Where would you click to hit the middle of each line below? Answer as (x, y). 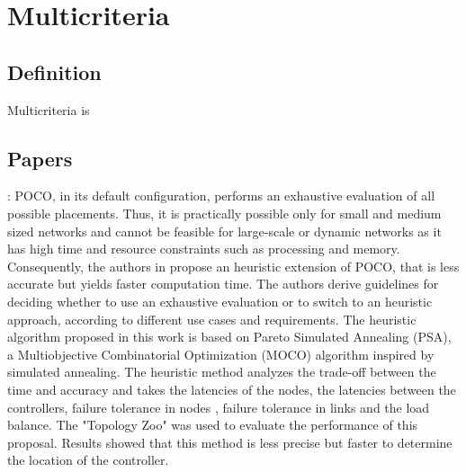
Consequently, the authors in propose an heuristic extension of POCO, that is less (233, 266)
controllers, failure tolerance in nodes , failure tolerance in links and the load (219, 407)
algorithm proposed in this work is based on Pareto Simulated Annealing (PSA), (229, 337)
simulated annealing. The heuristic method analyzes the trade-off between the (222, 372)
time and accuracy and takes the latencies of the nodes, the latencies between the (232, 389)
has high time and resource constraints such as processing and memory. (204, 249)
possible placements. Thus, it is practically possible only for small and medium (224, 213)
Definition (54, 71)
